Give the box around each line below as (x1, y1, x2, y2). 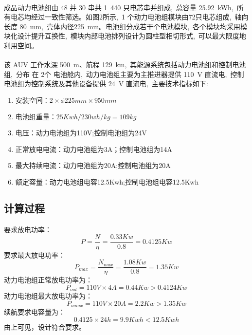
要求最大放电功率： (4, 249, 65, 260)
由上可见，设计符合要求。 (4, 321, 86, 332)
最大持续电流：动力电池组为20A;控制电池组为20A (15, 160, 171, 170)
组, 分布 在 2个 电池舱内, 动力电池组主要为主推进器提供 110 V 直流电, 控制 (4, 69, 244, 79)
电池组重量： (15, 111, 56, 121)
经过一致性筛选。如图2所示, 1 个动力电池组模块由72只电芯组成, (31, 12, 232, 22)
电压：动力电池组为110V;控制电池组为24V (15, 128, 147, 138)
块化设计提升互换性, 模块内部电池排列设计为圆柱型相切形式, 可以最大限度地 (4, 31, 246, 41)
